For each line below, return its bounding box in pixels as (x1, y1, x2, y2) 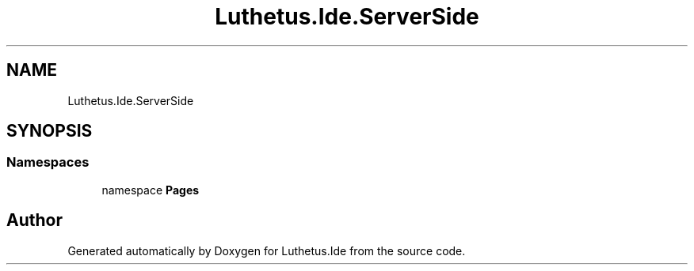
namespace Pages (101, 183, 200, 197)
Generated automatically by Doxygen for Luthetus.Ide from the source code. (67, 243, 466, 258)
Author (6, 210, 63, 231)
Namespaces (6, 154, 90, 171)
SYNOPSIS (6, 121, 93, 141)
